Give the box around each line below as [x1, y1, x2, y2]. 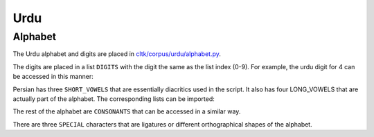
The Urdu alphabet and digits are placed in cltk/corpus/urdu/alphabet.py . [12, 50, 222, 58]
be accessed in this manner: [12, 73, 93, 81]
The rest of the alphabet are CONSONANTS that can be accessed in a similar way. [12, 107, 241, 116]
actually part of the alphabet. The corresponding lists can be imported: [12, 94, 215, 103]
